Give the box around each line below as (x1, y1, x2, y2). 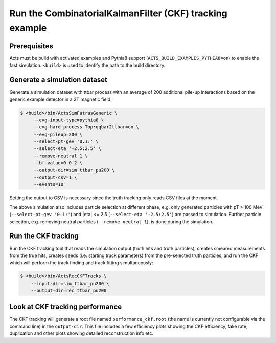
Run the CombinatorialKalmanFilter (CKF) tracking (9, 8, 227, 19)
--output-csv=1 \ (33, 175, 77, 180)
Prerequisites (9, 41, 53, 50)
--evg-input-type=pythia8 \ (33, 117, 104, 123)
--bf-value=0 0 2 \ (33, 160, 83, 166)
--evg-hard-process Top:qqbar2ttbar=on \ (33, 124, 139, 130)
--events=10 (33, 182, 64, 187)
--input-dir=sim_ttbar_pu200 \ (31, 281, 109, 286)
